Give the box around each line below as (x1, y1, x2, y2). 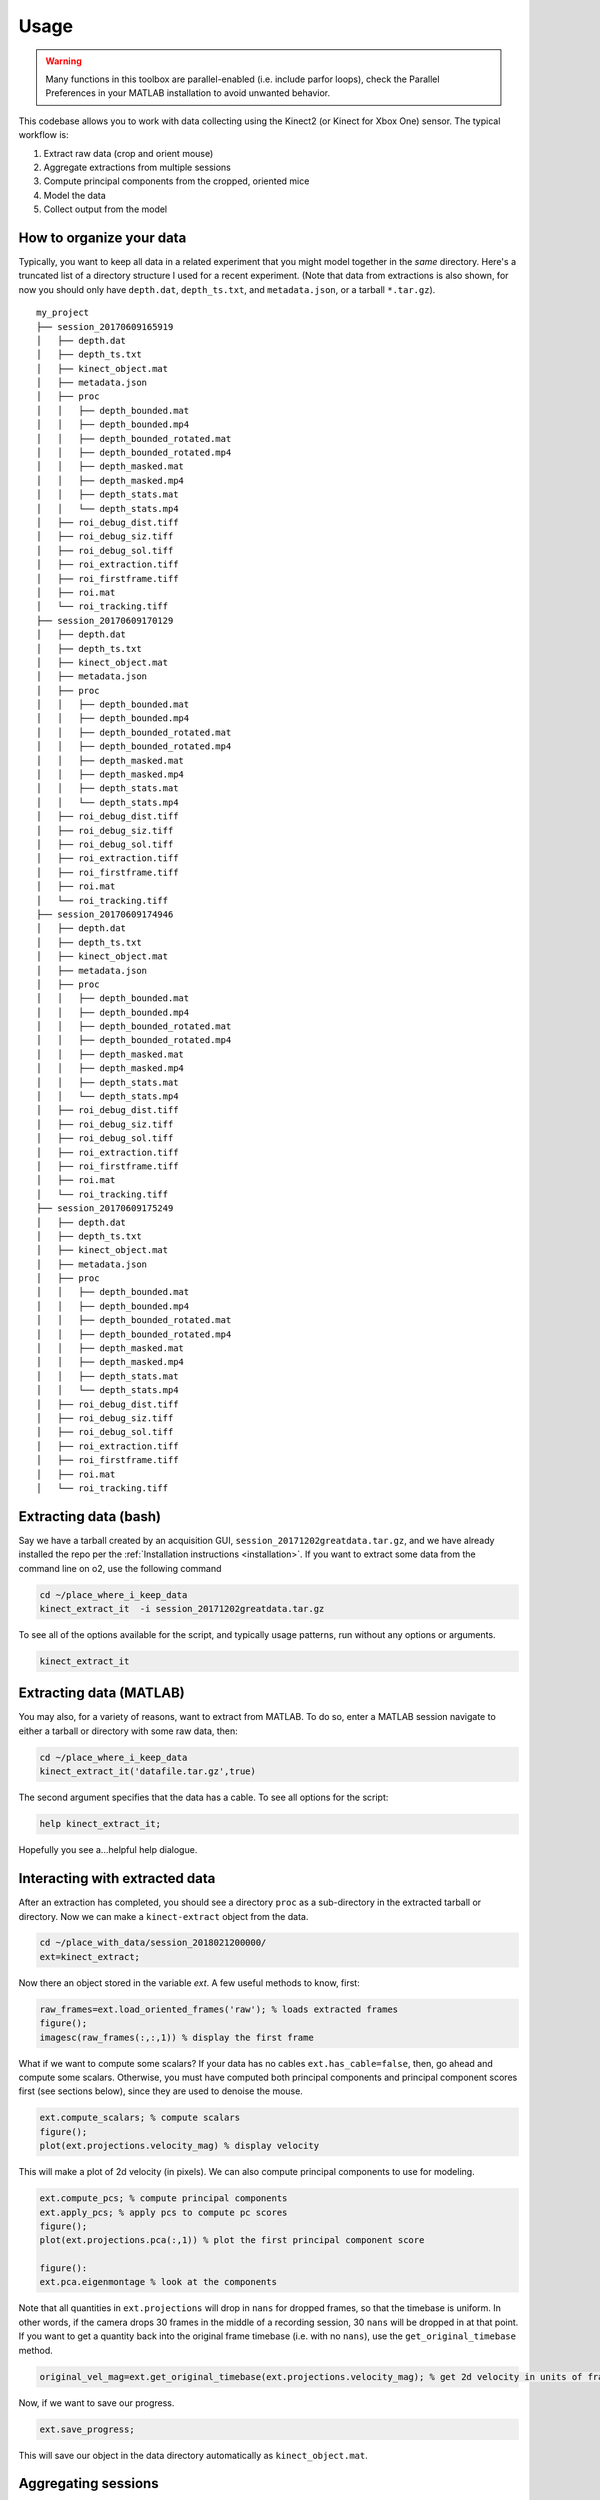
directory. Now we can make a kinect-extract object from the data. (18, 1910, 309, 1922)
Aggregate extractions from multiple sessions (43, 161, 232, 173)
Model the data (43, 189, 107, 201)
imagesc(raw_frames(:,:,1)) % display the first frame (39, 2031, 314, 2043)
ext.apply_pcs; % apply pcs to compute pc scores (39, 2206, 288, 2218)
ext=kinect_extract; (39, 1951, 140, 1962)
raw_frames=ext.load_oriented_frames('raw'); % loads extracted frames (39, 2003, 399, 2015)
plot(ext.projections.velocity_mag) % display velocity (39, 2140, 320, 2152)
